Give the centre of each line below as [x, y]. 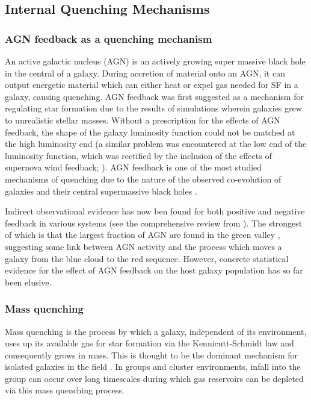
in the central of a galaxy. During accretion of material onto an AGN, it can [145, 73]
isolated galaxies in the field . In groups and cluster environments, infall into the [153, 367]
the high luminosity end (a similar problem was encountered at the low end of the [156, 144]
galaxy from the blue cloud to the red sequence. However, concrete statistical [147, 258]
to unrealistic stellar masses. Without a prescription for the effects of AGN [143, 120]
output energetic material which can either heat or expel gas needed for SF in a [152, 85]
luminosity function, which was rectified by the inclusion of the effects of [138, 155]
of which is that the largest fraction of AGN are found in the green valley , [143, 235]
